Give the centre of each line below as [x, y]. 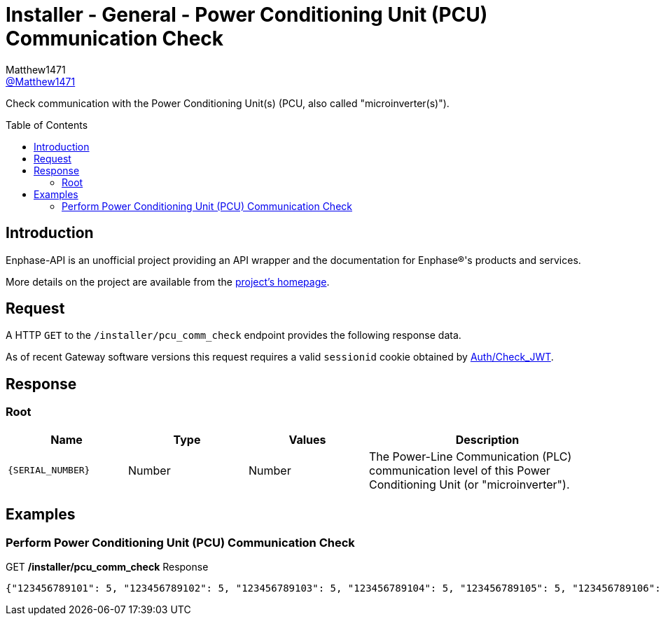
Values [307, 439]
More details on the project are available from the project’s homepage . [168, 281]
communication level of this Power [460, 470]
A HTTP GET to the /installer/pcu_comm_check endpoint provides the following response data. [234, 335]
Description [487, 439]
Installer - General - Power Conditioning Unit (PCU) [247, 15]
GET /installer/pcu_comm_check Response [107, 566]
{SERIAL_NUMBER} [49, 470]
